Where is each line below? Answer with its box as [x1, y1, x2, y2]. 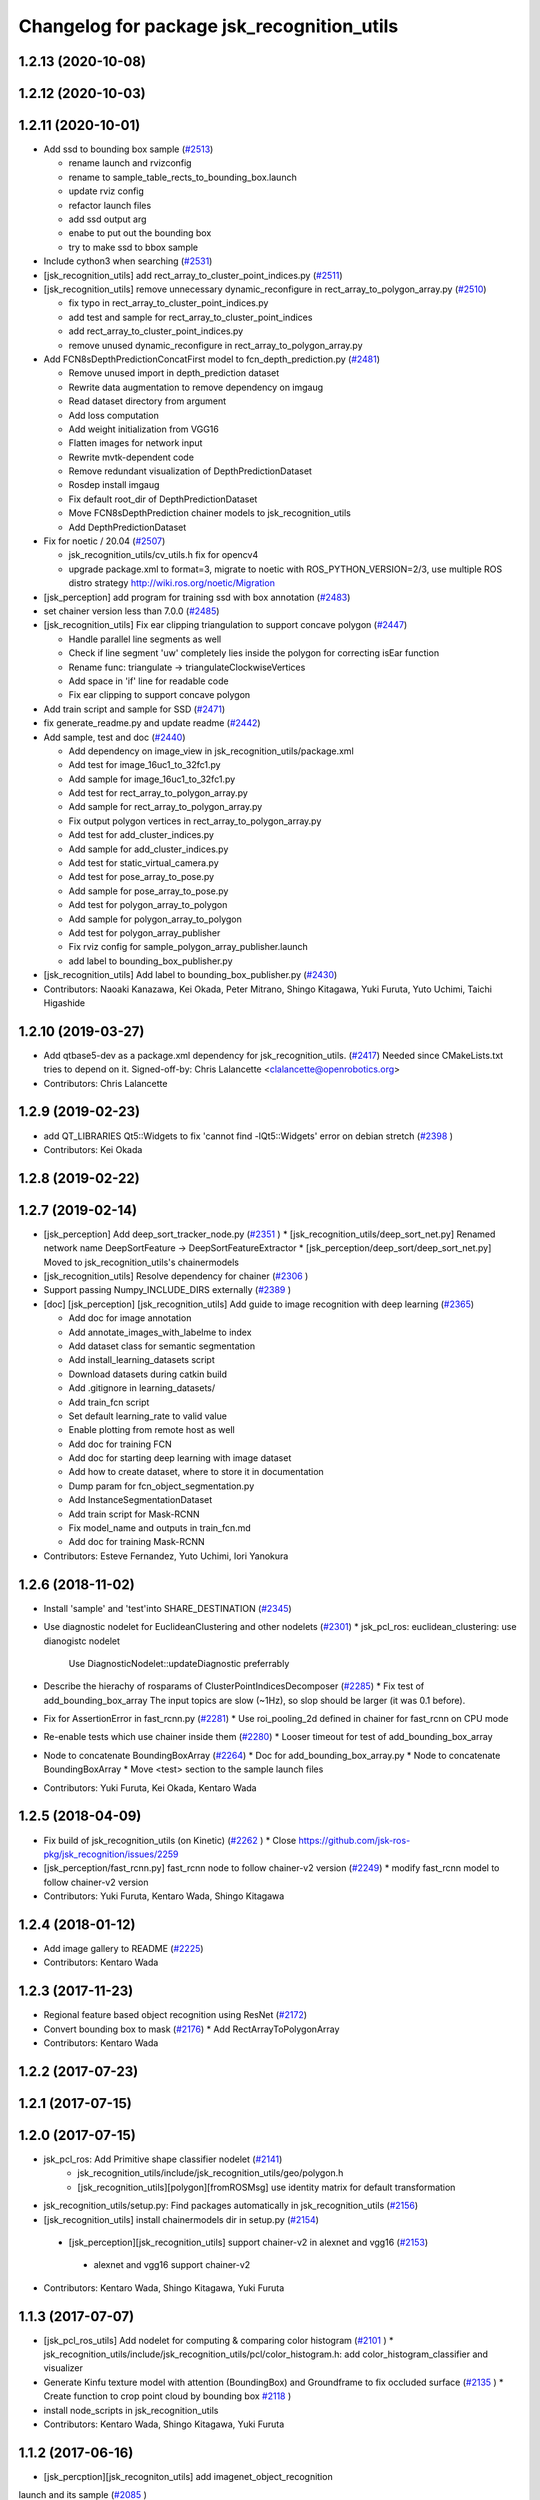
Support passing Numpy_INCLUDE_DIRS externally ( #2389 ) [43, 1284, 292, 1296]
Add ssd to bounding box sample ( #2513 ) [43, 143, 214, 155]
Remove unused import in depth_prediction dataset [68, 367, 280, 379]
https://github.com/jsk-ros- [298, 1834, 411, 1846]
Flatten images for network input [68, 437, 203, 449]
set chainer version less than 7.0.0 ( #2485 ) [43, 605, 220, 617]
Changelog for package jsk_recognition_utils [18, 15, 399, 37]
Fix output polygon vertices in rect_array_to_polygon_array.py [68, 815, 322, 827]
